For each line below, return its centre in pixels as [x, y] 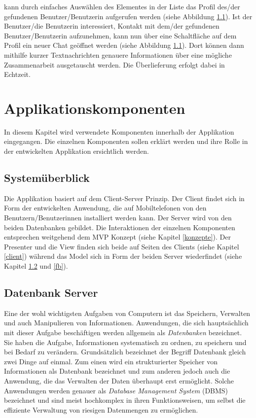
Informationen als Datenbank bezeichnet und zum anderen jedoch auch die [117, 371]
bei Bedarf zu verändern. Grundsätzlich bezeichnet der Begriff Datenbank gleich [125, 352]
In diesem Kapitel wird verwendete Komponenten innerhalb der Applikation [119, 131]
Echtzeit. [17, 74]
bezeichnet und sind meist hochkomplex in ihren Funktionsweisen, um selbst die [125, 400]
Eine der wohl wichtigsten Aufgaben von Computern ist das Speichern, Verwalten [127, 313]
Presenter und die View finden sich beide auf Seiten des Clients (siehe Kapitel [122, 246]
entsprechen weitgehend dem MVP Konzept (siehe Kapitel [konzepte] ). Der [117, 237]
